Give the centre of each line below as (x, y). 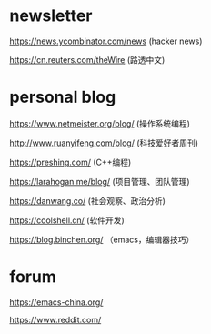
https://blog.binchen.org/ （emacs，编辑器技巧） (102, 239)
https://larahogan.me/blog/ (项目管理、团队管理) (100, 181)
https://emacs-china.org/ (56, 302)
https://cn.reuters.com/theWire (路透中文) (87, 59)
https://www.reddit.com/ (55, 319)
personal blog (63, 97)
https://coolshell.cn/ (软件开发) (67, 220)
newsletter (51, 16)
